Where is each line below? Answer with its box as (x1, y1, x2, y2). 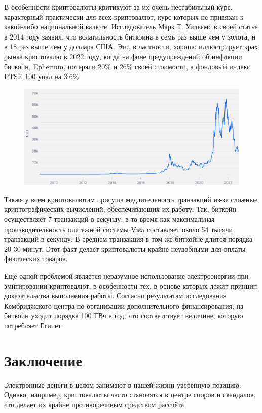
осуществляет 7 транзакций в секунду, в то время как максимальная (4, 214, 215, 224)
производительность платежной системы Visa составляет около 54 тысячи (4, 223, 233, 234)
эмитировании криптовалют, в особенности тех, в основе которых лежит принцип (4, 280, 257, 291)
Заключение (4, 350, 82, 370)
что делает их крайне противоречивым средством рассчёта (4, 399, 184, 409)
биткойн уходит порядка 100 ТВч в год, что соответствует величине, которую (4, 310, 243, 321)
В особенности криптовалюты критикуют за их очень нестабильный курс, (4, 2, 233, 12)
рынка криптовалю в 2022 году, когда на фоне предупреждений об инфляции (4, 51, 242, 61)
